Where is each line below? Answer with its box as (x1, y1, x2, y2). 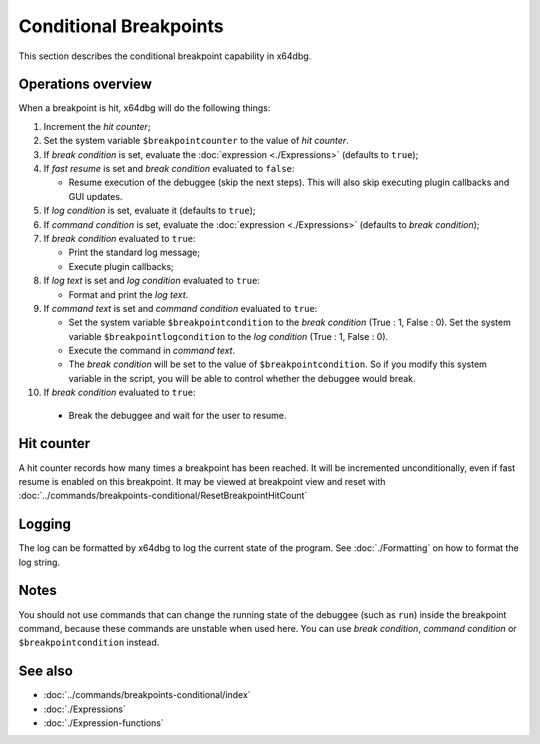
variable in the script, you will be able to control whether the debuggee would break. (68, 372, 416, 384)
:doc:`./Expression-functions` (43, 717, 165, 729)
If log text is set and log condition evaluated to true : (43, 275, 260, 287)
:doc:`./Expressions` (43, 703, 127, 715)
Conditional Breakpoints (18, 15, 224, 37)
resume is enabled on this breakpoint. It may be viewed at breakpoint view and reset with (18, 475, 386, 487)
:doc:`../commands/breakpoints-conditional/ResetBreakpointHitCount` (18, 490, 308, 502)
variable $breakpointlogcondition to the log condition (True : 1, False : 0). (68, 330, 389, 342)
